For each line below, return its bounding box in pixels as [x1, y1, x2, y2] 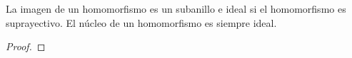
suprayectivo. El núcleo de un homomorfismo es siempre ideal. [6, 15, 277, 30]
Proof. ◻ [6, 39, 46, 54]
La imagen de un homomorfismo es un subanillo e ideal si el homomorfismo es [6, 1, 346, 16]
